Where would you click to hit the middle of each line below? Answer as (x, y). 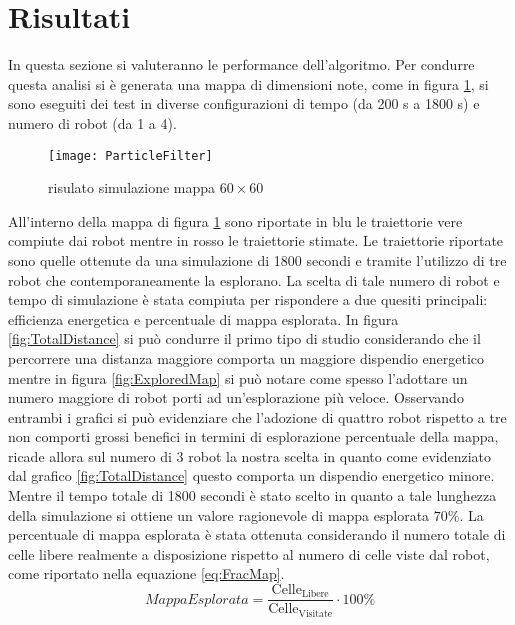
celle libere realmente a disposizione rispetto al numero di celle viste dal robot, (249, 553)
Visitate (315, 613)
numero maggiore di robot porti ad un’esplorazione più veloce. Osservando (236, 397)
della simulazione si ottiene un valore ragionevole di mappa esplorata (219, 514)
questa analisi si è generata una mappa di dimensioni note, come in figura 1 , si (248, 83)
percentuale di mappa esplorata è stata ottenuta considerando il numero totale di (257, 534)
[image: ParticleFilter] (130, 155)
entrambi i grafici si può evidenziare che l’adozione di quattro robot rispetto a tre (257, 416)
